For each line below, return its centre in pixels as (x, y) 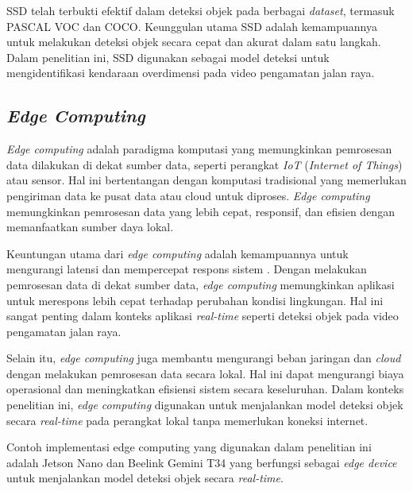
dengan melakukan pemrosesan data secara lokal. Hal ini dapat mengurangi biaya (205, 373)
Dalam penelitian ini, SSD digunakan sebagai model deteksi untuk (168, 57)
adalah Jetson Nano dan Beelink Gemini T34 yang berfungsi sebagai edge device (202, 462)
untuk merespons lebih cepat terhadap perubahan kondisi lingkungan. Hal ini (195, 300)
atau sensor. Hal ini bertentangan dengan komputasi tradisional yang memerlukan (206, 180)
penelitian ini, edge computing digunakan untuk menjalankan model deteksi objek (205, 405)
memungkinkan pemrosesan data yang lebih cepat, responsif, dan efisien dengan (201, 211)
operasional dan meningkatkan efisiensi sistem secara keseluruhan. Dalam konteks (205, 389)
